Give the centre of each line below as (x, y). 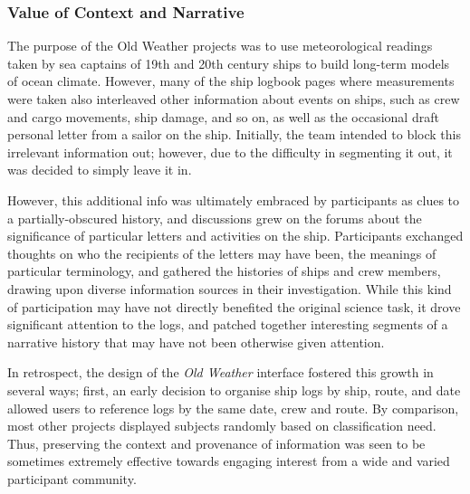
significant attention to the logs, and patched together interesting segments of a (228, 324)
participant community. (72, 478)
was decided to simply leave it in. (100, 170)
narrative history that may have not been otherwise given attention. (196, 342)
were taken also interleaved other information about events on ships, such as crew (234, 99)
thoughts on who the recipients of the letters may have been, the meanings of (222, 253)
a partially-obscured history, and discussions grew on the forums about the (215, 218)
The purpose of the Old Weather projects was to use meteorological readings (220, 46)
